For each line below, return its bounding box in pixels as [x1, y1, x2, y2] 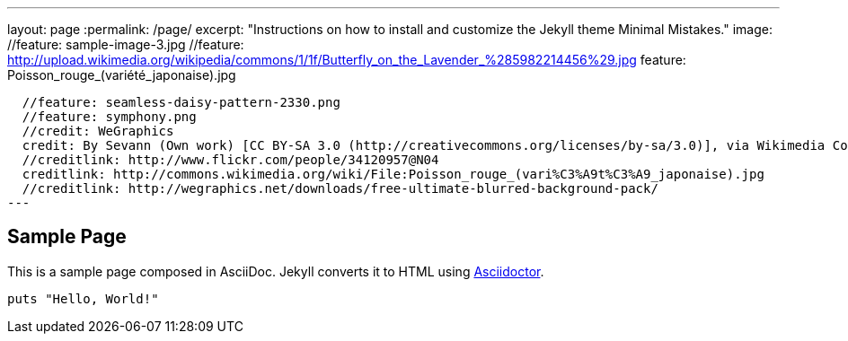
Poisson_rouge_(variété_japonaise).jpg [7, 67, 236, 83]
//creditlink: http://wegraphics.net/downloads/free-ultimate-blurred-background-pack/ [22, 181, 658, 196]
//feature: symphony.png [22, 109, 197, 124]
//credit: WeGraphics [22, 124, 174, 138]
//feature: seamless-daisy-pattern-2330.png [22, 95, 340, 109]
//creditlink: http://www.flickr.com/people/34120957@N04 [22, 153, 439, 167]
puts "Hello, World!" [7, 291, 159, 306]
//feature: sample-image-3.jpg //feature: [7, 37, 244, 52]
